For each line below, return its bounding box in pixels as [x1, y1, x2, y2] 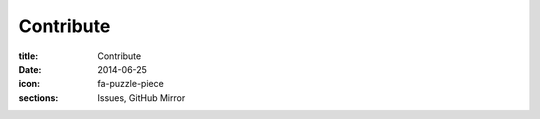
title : [18, 50, 39, 62]
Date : [18, 63, 42, 75]
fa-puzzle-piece [97, 78, 164, 90]
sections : [18, 91, 59, 104]
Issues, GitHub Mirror [97, 91, 186, 104]
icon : [18, 78, 41, 90]
